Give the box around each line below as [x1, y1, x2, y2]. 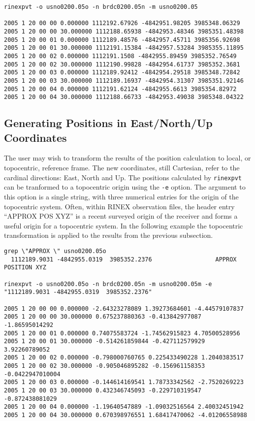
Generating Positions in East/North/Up [4, 115, 213, 130]
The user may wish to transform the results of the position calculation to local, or [4, 153, 251, 163]
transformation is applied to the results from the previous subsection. [4, 230, 213, 240]
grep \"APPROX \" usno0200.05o [4, 247, 106, 255]
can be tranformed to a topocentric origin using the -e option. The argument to [4, 182, 246, 192]
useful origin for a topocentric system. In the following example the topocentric [4, 220, 243, 230]
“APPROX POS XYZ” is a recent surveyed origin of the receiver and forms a [4, 211, 238, 221]
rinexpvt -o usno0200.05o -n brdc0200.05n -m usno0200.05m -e [4, 280, 212, 288]
